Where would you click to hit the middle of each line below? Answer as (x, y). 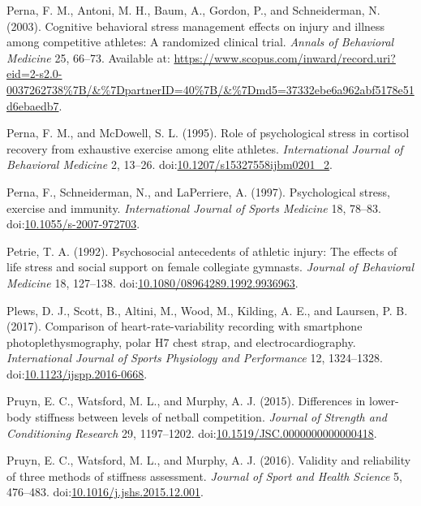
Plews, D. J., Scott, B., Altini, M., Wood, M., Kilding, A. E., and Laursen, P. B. (207, 310)
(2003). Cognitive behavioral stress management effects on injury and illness (196, 26)
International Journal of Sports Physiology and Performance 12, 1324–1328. (195, 358)
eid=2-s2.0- (34, 74)
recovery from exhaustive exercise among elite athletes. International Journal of (205, 148)
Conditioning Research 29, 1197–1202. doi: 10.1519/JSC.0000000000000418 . (192, 432)
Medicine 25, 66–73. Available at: (88, 57)
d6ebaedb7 (33, 105)
